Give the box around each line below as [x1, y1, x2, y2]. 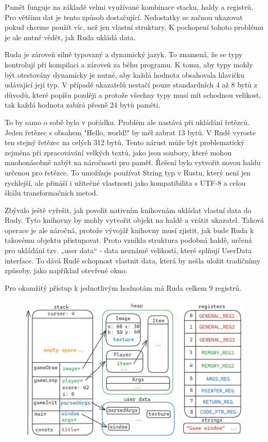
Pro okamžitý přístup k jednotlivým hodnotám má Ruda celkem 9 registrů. [5, 282, 241, 293]
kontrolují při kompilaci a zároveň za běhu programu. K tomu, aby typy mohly [5, 59, 253, 69]
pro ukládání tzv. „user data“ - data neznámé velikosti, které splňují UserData [5, 245, 252, 256]
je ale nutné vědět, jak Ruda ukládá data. [5, 31, 136, 42]
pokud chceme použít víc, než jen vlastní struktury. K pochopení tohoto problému [5, 22, 264, 32]
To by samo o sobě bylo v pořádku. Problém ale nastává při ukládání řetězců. [5, 116, 249, 127]
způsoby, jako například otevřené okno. [5, 265, 128, 276]
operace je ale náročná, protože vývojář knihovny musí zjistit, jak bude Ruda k [5, 224, 254, 235]
